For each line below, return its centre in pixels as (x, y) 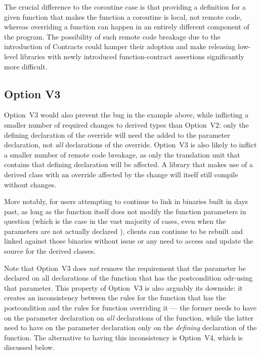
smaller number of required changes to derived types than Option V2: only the (126, 124)
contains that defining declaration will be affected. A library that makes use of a (128, 164)
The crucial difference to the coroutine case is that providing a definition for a (125, 7)
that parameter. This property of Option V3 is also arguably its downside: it (123, 287)
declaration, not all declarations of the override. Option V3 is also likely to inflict (130, 145)
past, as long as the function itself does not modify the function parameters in (125, 211)
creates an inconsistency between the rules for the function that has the (115, 298)
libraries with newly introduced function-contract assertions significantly (132, 56)
